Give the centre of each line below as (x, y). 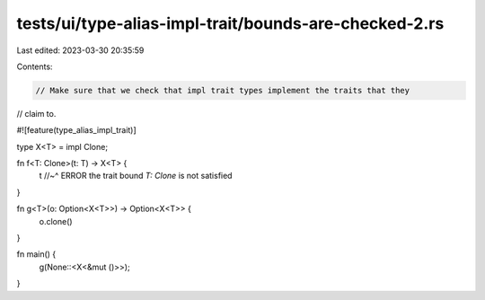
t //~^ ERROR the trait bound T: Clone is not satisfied (136, 176)
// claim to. (36, 113)
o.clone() (56, 221)
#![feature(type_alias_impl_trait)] (76, 130)
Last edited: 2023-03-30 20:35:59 (80, 50)
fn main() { (36, 254)
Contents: (35, 66)
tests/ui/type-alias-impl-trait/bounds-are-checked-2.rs (230, 23)
